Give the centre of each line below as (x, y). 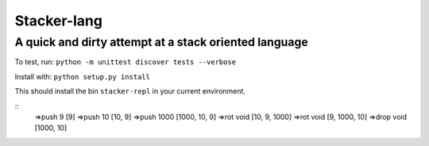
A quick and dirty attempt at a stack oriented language (162, 42)
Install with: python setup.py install (83, 76)
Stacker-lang (59, 21)
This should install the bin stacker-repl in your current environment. (130, 91)
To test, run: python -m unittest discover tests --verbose (126, 62)
